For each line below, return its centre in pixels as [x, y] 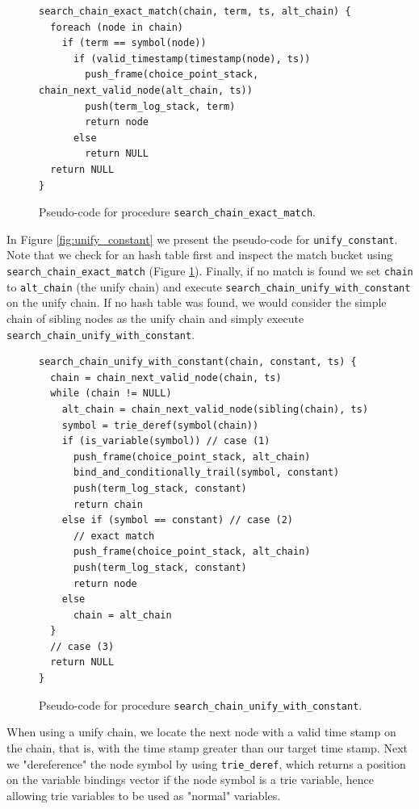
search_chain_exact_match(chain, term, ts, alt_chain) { [195, 11]
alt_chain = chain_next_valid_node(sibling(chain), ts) [215, 409]
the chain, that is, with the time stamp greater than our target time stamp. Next [207, 747]
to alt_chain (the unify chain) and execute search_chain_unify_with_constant [209, 286]
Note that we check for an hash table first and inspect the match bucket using [200, 255]
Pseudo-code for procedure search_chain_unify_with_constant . [201, 704]
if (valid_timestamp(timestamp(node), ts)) [192, 59]
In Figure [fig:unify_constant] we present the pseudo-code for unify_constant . [202, 239]
